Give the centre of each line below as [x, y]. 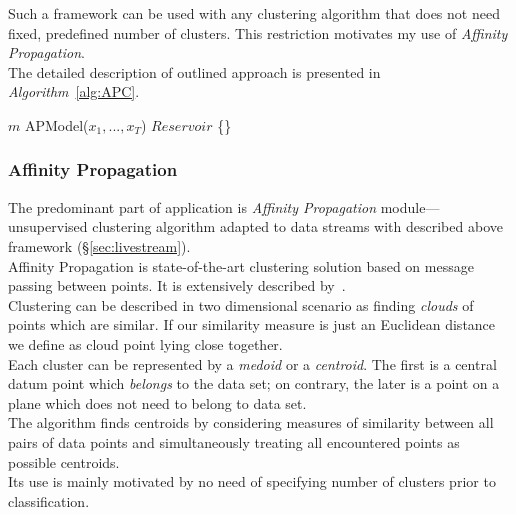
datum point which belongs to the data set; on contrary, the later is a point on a [254, 383]
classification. [49, 500]
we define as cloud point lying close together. [145, 343]
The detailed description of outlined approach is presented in [194, 71]
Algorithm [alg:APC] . [74, 91]
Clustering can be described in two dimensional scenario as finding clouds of [241, 304]
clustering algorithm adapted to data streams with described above [297, 226]
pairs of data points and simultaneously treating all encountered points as [234, 441]
